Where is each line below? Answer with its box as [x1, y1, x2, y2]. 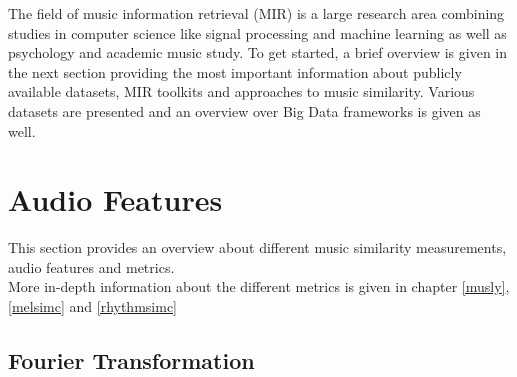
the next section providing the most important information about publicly [8, 61, 462, 82]
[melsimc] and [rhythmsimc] [8, 296, 177, 317]
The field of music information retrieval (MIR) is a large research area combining [8, 3, 505, 23]
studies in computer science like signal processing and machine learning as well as [8, 22, 507, 43]
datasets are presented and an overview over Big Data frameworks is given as [8, 100, 481, 121]
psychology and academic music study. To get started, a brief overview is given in [8, 42, 508, 63]
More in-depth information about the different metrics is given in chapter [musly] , [8, 276, 510, 297]
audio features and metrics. [8, 256, 175, 277]
